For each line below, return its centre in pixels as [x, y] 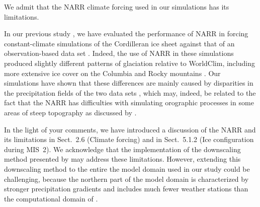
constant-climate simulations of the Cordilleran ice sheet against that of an [119, 43]
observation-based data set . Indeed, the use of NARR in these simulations [119, 53]
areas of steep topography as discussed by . [70, 112]
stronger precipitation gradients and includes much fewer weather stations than [126, 189]
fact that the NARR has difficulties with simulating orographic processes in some [129, 102]
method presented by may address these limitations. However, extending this [122, 159]
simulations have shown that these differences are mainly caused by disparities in [129, 83]
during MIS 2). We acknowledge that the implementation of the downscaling [122, 149]
